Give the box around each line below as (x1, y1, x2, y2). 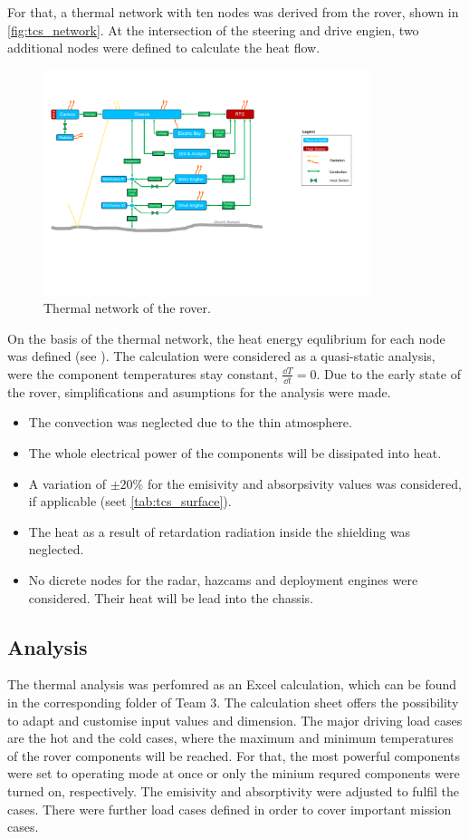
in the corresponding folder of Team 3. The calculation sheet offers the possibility (7, 692, 459, 711)
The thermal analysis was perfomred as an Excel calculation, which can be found (7, 675, 457, 694)
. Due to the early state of (316, 364, 461, 383)
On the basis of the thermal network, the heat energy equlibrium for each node (7, 328, 445, 347)
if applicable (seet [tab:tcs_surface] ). (28, 492, 232, 511)
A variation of (28, 473, 107, 493)
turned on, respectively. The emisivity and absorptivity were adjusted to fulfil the (7, 781, 460, 800)
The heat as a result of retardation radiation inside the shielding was (28, 522, 411, 541)
